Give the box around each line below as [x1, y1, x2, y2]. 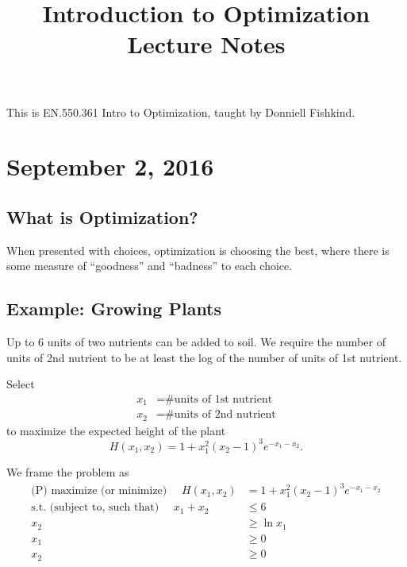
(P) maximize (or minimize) [31, 485, 167, 497]
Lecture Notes [127, 28, 286, 60]
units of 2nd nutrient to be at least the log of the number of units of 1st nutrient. [6, 349, 402, 365]
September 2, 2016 [6, 150, 214, 183]
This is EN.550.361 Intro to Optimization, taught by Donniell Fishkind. [6, 103, 355, 120]
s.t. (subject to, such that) [31, 502, 159, 514]
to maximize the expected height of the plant [6, 422, 226, 438]
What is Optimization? [6, 204, 198, 229]
